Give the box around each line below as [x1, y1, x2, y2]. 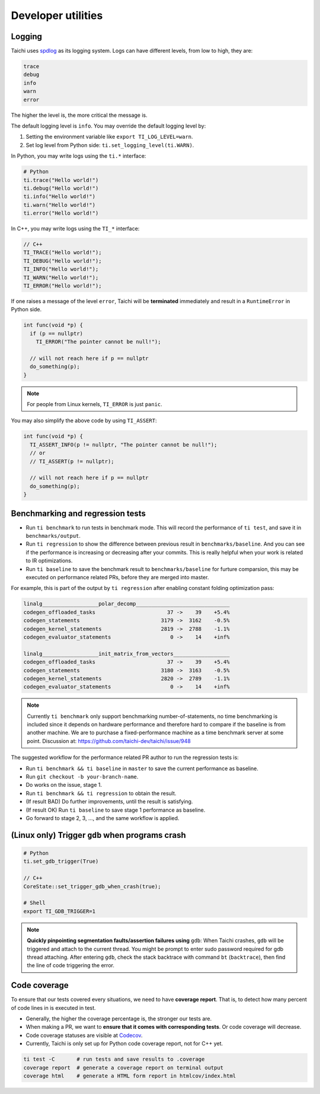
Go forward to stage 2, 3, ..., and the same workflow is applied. [25, 815, 180, 821]
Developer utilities [11, 9, 103, 22]
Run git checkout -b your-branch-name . [25, 773, 139, 780]
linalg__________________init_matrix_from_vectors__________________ [23, 650, 230, 657]
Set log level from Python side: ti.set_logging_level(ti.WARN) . [25, 141, 194, 148]
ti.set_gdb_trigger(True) [23, 858, 99, 865]
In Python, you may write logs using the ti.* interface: [11, 152, 146, 160]
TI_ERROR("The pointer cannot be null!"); [36, 339, 161, 345]
